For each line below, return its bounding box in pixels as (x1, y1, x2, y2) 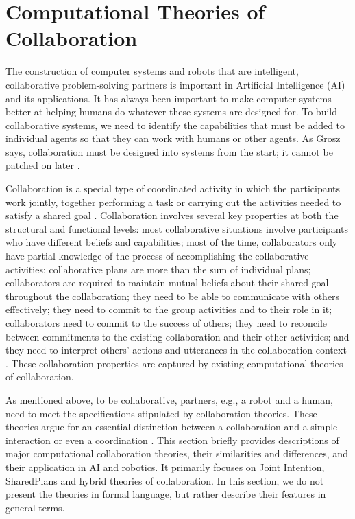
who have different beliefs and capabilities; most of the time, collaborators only (5, 235, 338, 249)
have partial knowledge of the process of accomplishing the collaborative (5, 249, 309, 263)
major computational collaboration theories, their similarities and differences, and (5, 446, 348, 461)
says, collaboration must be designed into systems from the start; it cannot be (5, 144, 333, 159)
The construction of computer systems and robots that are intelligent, (5, 64, 299, 78)
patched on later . (5, 158, 80, 172)
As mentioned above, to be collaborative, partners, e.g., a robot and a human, (5, 392, 333, 406)
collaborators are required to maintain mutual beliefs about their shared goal (5, 275, 329, 290)
